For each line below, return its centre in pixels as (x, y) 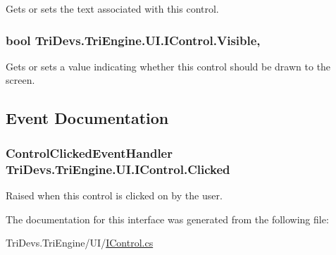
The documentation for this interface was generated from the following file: (167, 219)
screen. (20, 80)
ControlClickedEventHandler (89, 153)
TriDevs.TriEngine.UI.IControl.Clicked (118, 169)
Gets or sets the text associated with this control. (112, 8)
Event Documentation (87, 118)
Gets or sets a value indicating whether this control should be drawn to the (168, 66)
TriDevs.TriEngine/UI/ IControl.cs (80, 243)
